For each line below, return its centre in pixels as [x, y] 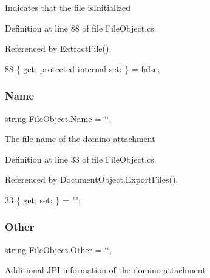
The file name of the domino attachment [80, 139]
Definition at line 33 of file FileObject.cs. [81, 159]
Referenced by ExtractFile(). [58, 48]
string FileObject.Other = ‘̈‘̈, [58, 249]
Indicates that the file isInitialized [68, 7]
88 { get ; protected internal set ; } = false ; [83, 68]
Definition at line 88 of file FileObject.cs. [81, 28]
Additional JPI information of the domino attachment [105, 270]
